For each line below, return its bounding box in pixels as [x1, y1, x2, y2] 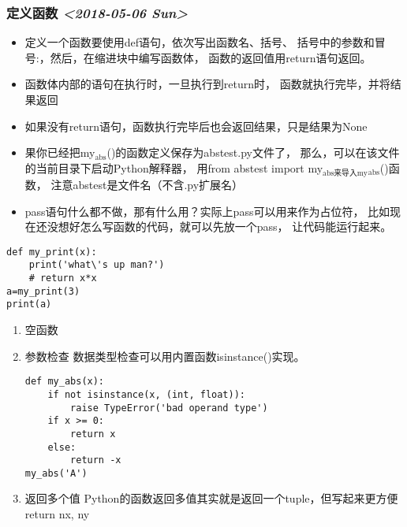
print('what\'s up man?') [28, 259, 165, 271]
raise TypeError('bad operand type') [70, 402, 268, 414]
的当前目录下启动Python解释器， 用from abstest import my [24, 159, 323, 176]
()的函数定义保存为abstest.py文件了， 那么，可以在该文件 [106, 144, 400, 161]
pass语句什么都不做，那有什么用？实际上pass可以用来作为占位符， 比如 [24, 202, 390, 219]
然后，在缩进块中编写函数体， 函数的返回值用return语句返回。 [50, 49, 372, 65]
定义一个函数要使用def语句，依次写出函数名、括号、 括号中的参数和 [24, 34, 375, 50]
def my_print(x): [6, 246, 97, 258]
